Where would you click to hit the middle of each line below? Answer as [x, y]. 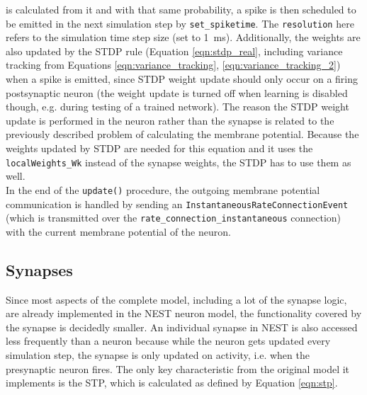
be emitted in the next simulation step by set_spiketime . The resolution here [180, 23]
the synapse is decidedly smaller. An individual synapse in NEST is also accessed [182, 327]
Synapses [39, 269]
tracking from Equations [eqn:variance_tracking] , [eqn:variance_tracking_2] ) [173, 65]
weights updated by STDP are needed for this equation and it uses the [159, 148]
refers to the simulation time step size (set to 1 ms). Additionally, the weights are [183, 37]
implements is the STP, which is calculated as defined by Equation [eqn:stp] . [172, 383]
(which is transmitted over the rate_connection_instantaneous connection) [174, 218]
